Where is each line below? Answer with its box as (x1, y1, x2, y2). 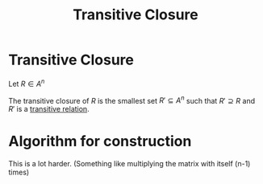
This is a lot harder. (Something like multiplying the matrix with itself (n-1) (8, 159, 251, 169)
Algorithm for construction (8, 133, 192, 150)
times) (8, 167, 30, 178)
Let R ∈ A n (8, 77, 45, 88)
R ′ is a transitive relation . (8, 104, 90, 114)
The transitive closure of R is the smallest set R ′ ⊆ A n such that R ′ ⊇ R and (8, 94, 256, 105)
